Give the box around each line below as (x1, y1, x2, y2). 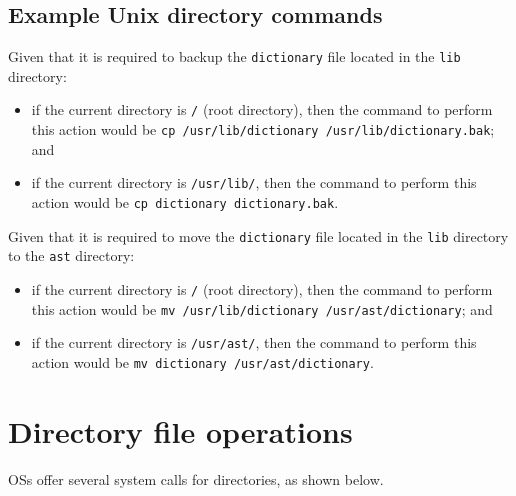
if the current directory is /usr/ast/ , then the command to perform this (31, 332, 477, 353)
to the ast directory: (8, 245, 135, 266)
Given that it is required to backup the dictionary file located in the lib (8, 46, 461, 67)
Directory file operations (8, 410, 353, 451)
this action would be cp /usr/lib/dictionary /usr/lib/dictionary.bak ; (31, 119, 495, 140)
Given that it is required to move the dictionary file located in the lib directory (8, 225, 509, 246)
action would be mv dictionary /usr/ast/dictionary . (31, 351, 374, 372)
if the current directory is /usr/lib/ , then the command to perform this (31, 172, 477, 193)
